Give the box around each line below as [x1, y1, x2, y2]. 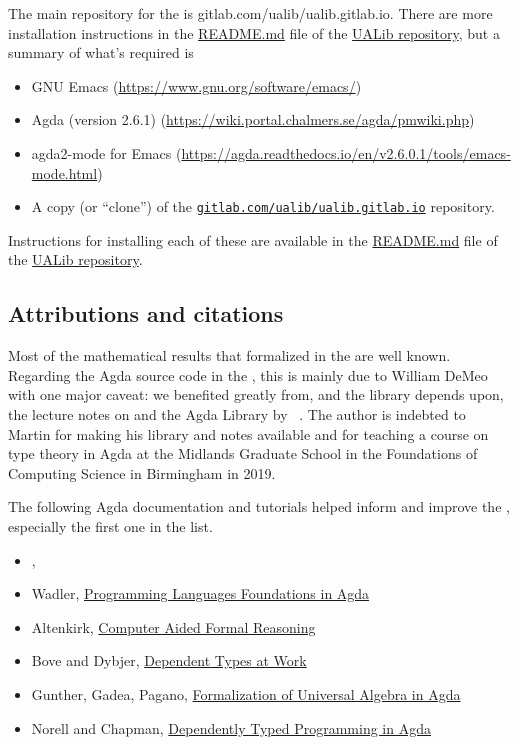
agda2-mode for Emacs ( [31, 142, 182, 163]
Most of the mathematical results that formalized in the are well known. [8, 345, 451, 366]
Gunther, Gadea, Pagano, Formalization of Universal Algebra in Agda [31, 683, 461, 704]
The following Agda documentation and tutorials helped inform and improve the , [8, 496, 510, 517]
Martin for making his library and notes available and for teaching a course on [8, 423, 489, 444]
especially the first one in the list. [8, 515, 213, 536]
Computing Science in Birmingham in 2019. [8, 462, 276, 483]
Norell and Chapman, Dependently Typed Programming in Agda [31, 717, 431, 738]
